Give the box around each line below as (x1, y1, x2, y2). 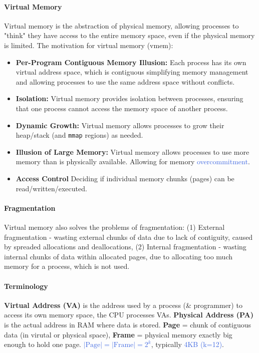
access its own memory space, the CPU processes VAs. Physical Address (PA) (4, 309, 254, 320)
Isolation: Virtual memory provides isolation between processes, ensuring (16, 93, 243, 104)
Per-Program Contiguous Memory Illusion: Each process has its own (16, 57, 246, 67)
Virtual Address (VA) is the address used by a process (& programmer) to (4, 299, 242, 310)
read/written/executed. (16, 183, 87, 193)
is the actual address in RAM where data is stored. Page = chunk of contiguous (4, 319, 251, 329)
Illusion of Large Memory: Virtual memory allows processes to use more (16, 146, 249, 157)
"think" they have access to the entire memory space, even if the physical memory (4, 30, 255, 41)
